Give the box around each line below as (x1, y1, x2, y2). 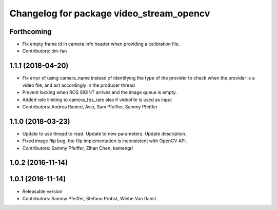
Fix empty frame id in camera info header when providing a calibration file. (22, 41, 180, 47)
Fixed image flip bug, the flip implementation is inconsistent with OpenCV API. (22, 138, 187, 144)
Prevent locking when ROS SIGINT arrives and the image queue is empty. (22, 89, 177, 96)
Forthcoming (9, 27, 52, 36)
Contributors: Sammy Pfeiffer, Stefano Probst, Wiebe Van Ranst (22, 195, 156, 201)
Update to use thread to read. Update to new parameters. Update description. (22, 130, 187, 137)
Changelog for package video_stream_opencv (9, 8, 210, 19)
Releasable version (22, 188, 63, 195)
